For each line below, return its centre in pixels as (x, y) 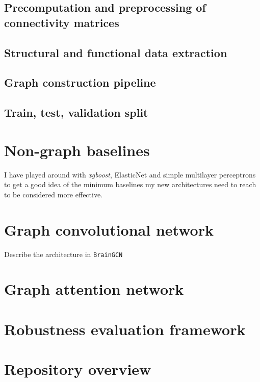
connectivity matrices (62, 22)
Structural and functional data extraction (116, 52)
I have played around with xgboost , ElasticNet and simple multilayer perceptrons (130, 174)
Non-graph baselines (77, 150)
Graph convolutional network (109, 229)
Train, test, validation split (76, 112)
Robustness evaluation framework (125, 329)
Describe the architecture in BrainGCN (63, 254)
